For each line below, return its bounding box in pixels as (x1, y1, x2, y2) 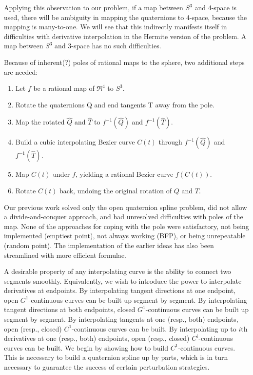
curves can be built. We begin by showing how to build (4, 342, 168, 353)
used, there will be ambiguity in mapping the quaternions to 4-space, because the (4, 12, 247, 22)
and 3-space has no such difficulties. (55, 41, 161, 51)
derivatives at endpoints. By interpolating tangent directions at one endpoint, (4, 285, 236, 295)
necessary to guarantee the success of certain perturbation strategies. (4, 362, 210, 372)
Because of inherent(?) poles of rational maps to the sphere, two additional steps (4, 57, 245, 67)
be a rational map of (33, 83, 95, 93)
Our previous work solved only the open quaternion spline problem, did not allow (4, 202, 247, 212)
